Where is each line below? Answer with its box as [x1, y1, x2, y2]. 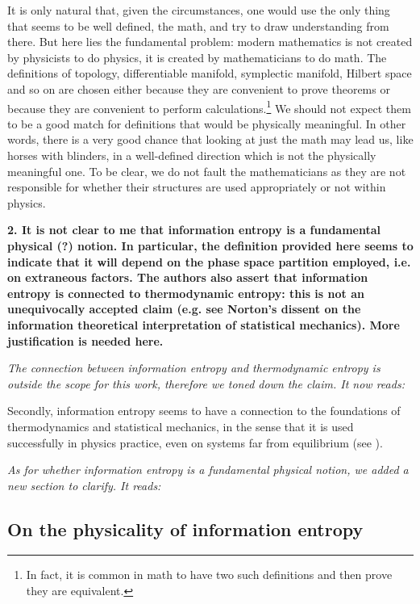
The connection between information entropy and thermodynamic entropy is [7, 359, 380, 376]
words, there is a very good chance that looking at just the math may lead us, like [7, 131, 414, 148]
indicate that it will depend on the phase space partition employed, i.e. [7, 253, 411, 270]
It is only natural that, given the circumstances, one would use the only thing [7, 2, 390, 18]
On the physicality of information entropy [7, 516, 364, 541]
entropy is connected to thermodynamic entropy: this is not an [7, 284, 364, 301]
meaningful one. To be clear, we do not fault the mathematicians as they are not [7, 162, 406, 179]
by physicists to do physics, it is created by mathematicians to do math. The [7, 48, 387, 65]
